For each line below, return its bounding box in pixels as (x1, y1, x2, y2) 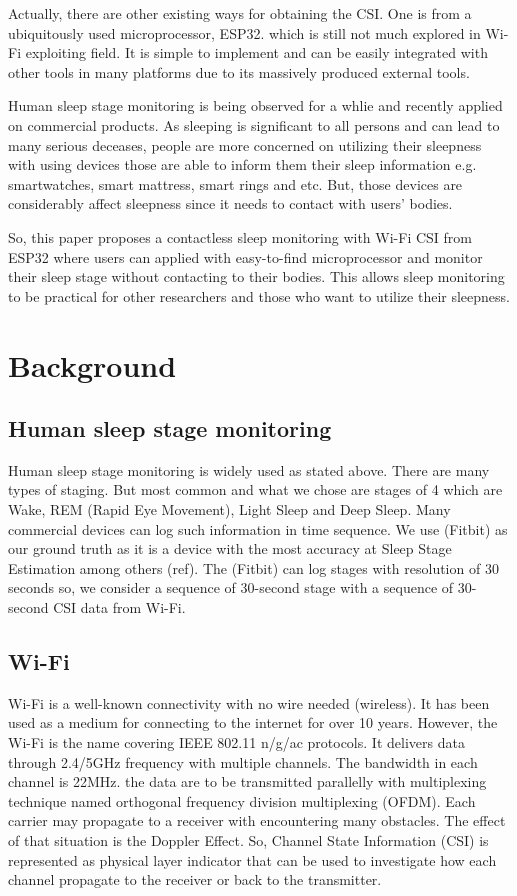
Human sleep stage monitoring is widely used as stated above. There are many (8, 459, 490, 480)
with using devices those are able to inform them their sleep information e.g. (8, 154, 477, 175)
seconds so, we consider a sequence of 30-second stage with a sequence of (8, 577, 454, 598)
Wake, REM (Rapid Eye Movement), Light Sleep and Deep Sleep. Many (8, 499, 451, 520)
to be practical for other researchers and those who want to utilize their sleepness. (8, 285, 510, 306)
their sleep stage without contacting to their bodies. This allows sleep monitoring (8, 266, 505, 287)
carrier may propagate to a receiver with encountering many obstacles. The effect (8, 810, 506, 831)
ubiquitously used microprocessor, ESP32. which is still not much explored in (8, 22, 481, 43)
